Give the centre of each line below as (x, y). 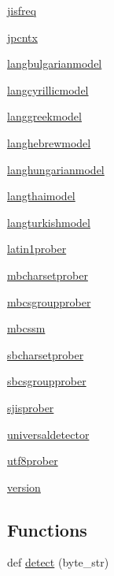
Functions (47, 529)
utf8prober (33, 461)
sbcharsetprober (46, 354)
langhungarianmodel (56, 169)
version (24, 487)
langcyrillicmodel (48, 89)
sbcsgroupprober (47, 381)
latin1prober (37, 249)
